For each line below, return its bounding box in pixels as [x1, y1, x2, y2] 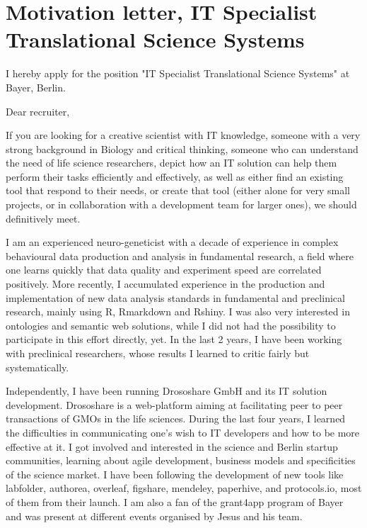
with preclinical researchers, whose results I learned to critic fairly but [6, 346, 310, 360]
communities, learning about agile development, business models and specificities [6, 453, 356, 468]
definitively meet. [6, 210, 81, 225]
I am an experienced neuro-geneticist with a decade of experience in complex [6, 235, 339, 249]
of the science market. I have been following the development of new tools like [6, 466, 344, 481]
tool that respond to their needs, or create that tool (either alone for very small [6, 183, 351, 198]
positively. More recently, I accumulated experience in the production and [6, 276, 325, 291]
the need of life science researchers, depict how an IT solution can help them [6, 155, 337, 170]
